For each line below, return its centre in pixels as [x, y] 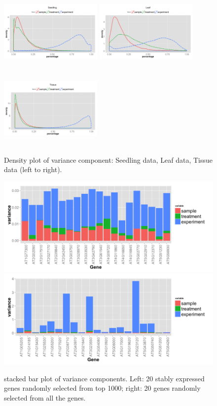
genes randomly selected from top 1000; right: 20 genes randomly [102, 388]
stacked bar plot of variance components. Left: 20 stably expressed [104, 378]
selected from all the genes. [45, 397]
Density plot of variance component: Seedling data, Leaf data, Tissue [108, 159]
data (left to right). [33, 169]
